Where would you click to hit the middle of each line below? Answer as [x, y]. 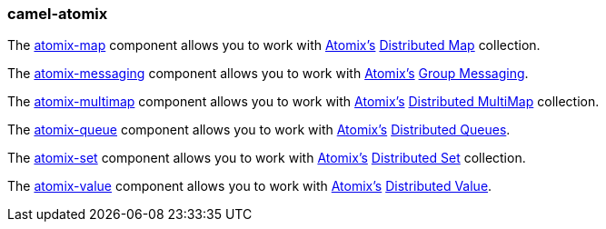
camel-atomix [58, 14]
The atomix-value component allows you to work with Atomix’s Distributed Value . [250, 186]
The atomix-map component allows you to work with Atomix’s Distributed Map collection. [274, 45]
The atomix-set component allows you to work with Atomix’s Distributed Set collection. [267, 158]
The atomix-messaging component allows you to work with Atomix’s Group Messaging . [268, 74]
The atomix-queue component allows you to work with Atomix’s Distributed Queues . [259, 130]
